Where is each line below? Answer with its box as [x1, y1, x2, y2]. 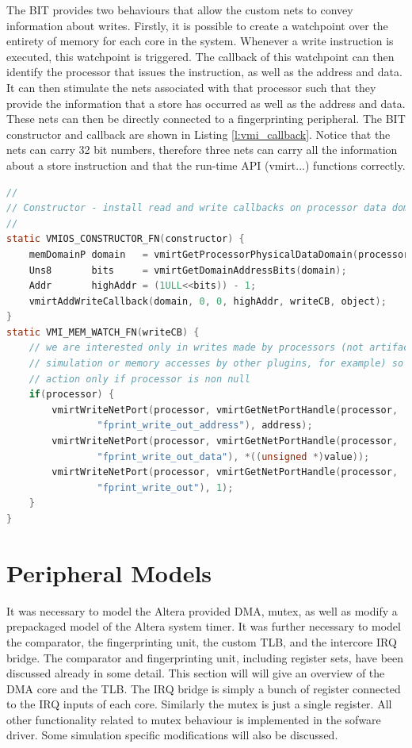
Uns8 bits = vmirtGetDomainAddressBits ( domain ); [29, 264, 347, 276]
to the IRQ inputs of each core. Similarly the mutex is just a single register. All [6, 696, 392, 712]
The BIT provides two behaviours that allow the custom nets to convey [6, 2, 353, 17]
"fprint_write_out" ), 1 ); [97, 481, 234, 493]
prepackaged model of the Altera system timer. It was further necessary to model [6, 618, 401, 635]
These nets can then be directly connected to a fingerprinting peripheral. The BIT [6, 110, 406, 127]
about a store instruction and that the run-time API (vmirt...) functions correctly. [6, 156, 406, 173]
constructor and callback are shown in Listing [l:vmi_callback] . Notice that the [6, 125, 391, 142]
